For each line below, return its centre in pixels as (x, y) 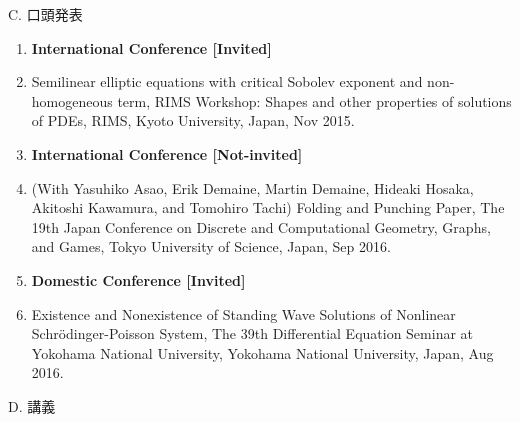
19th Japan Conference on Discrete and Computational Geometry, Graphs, (261, 226)
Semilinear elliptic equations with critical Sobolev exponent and (227, 81)
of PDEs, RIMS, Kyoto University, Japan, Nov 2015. (193, 120)
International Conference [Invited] (151, 47)
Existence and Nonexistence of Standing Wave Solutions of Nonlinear (243, 313)
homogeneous (72, 100)
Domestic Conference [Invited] (138, 279)
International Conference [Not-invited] (167, 153)
